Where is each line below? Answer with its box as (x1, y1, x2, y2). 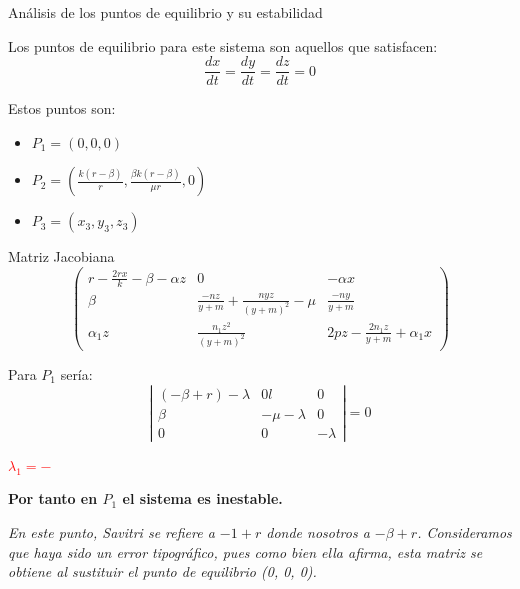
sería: (60, 363, 93, 384)
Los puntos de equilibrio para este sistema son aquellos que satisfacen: (8, 35, 438, 56)
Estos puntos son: (8, 98, 116, 119)
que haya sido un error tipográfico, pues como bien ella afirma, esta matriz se (8, 541, 483, 562)
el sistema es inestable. (122, 488, 283, 509)
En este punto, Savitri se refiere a (8, 521, 215, 542)
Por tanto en (8, 488, 98, 509)
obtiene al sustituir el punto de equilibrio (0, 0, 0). (8, 561, 317, 582)
